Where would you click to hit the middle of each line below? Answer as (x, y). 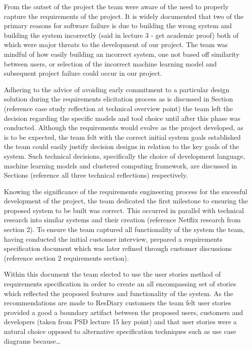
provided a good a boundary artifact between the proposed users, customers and (124, 312)
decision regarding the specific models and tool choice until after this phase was (122, 118)
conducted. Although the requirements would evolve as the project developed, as (124, 127)
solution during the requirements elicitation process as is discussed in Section (118, 99)
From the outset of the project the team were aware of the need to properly (116, 6)
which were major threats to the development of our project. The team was (116, 44)
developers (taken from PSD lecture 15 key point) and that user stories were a (120, 322)
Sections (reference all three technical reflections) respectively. (96, 175)
